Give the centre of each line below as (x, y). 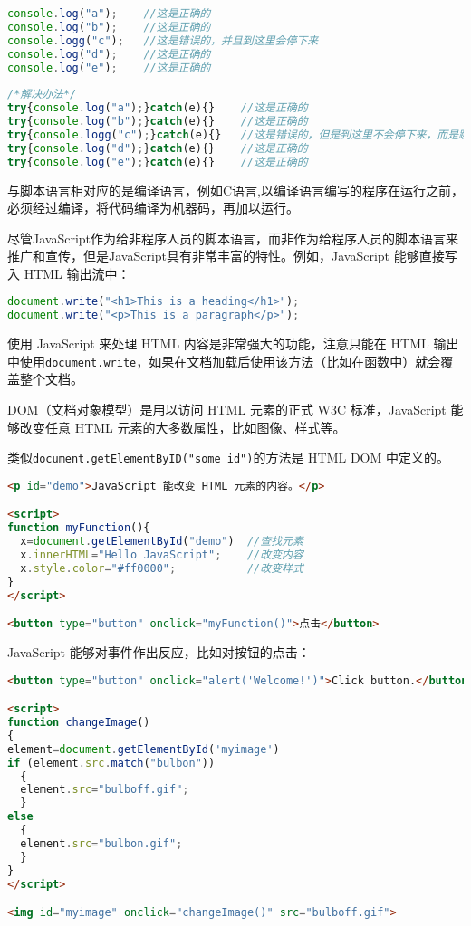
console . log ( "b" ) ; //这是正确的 (109, 27)
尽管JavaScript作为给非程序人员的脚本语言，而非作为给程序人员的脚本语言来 (233, 238)
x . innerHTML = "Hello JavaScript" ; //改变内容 (162, 555)
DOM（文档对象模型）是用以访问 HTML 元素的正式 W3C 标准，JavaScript (227, 410)
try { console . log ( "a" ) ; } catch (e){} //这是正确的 (158, 108)
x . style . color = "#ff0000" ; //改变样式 (162, 568)
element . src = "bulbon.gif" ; (101, 843)
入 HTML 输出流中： (69, 273)
